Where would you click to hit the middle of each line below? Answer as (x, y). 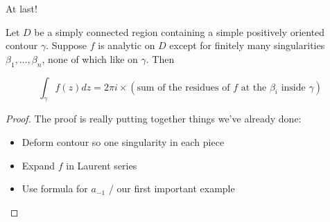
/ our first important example (172, 188)
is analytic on (127, 45)
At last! (21, 8)
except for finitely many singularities (247, 45)
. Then (160, 58)
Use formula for (55, 188)
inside (293, 87)
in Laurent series (102, 165)
